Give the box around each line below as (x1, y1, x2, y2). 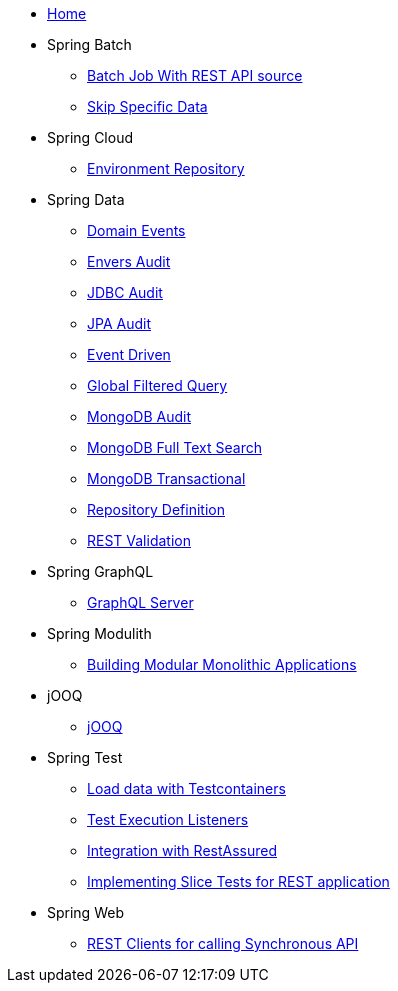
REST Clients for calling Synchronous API (87, 935, 359, 952)
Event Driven (87, 346, 171, 363)
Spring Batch (47, 36, 132, 53)
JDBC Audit (87, 284, 163, 301)
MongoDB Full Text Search (87, 439, 262, 456)
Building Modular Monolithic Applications (87, 656, 357, 673)
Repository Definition (87, 501, 225, 518)
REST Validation (87, 532, 191, 549)
